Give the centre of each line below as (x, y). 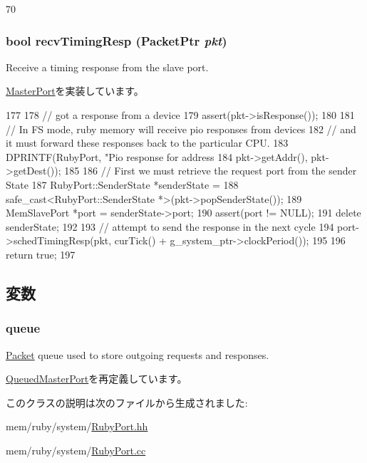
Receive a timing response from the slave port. (107, 67)
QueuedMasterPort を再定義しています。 (97, 379)
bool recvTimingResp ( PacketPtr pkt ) (117, 40)
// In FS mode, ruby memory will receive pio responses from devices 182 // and (181, 129)
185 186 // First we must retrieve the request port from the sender (211, 171)
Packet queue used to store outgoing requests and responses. (138, 354)
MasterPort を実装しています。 (75, 91)
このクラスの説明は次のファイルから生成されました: (127, 402)
